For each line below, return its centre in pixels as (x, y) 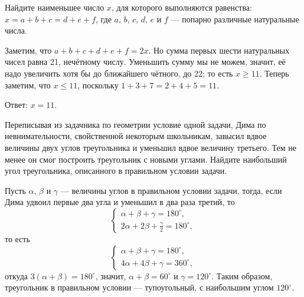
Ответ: (16, 105)
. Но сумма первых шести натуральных (219, 50)
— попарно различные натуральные (235, 19)
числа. (16, 30)
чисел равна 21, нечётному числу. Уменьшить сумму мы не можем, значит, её (145, 62)
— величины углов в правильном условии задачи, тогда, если (171, 190)
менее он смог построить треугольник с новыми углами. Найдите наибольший (146, 159)
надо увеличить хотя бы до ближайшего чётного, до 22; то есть (119, 73)
